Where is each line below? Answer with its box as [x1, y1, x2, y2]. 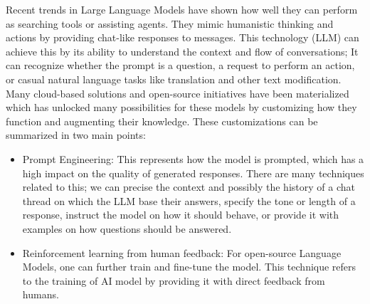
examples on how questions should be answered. [22, 221, 232, 236]
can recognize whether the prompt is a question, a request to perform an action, [6, 58, 355, 73]
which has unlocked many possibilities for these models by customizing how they [6, 100, 357, 115]
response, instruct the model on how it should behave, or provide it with [22, 207, 339, 222]
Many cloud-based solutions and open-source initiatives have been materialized [6, 85, 349, 100]
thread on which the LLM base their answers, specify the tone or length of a [22, 193, 356, 208]
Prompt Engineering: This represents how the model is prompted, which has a [22, 151, 364, 166]
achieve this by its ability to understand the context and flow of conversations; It [6, 43, 359, 58]
